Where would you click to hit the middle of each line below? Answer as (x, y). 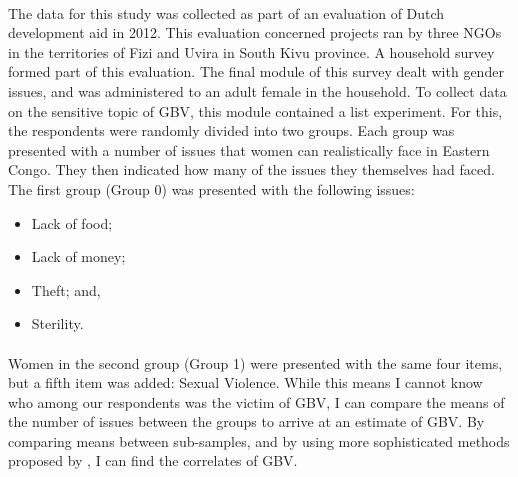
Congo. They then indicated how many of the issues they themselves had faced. (251, 169)
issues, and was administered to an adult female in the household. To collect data (257, 90)
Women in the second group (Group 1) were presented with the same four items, (255, 362)
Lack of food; (72, 222)
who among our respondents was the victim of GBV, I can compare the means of (256, 401)
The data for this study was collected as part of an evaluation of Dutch (226, 12)
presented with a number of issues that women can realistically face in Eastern (249, 149)
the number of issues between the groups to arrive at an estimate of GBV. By (246, 421)
